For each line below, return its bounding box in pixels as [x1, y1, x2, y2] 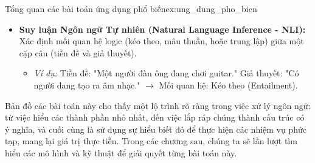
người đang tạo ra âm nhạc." [33, 78, 140, 91]
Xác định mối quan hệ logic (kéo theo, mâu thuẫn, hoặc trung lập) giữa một [19, 35, 304, 47]
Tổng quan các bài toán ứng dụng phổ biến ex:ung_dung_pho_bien [5, 2, 257, 15]
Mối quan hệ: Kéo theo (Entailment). [159, 78, 298, 91]
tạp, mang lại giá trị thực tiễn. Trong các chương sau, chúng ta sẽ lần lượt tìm [5, 135, 297, 147]
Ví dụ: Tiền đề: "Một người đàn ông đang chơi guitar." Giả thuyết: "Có [33, 67, 299, 79]
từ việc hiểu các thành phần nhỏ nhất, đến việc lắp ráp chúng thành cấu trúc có [5, 111, 305, 124]
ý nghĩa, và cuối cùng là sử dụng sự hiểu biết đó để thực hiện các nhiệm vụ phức [5, 122, 307, 135]
